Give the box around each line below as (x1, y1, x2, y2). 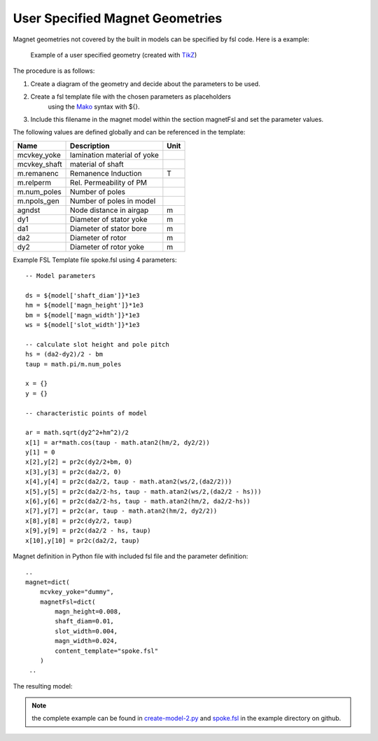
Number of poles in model (70, 196, 156, 206)
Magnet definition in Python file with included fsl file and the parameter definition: (13, 552, 248, 560)
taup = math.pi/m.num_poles (25, 360, 122, 368)
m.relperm (17, 177, 52, 187)
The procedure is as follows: (13, 67, 95, 75)
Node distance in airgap (70, 205, 149, 215)
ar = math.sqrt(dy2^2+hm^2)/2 (25, 429, 129, 437)
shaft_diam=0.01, (55, 617, 115, 625)
